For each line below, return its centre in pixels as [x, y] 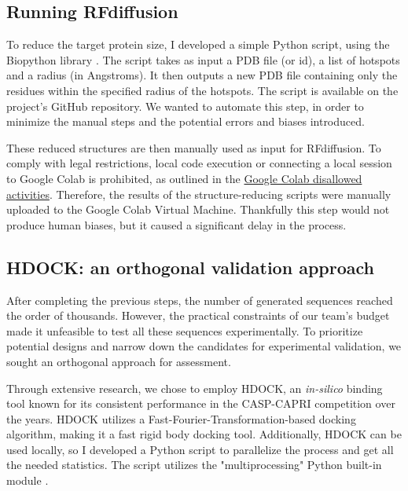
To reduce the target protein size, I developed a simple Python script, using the [198, 44]
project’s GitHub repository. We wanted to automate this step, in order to [185, 106]
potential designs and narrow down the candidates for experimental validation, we [204, 346]
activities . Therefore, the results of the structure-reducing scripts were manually [199, 194]
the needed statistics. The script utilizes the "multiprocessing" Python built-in [194, 465]
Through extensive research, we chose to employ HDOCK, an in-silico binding [195, 388]
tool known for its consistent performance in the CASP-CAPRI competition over [201, 403]
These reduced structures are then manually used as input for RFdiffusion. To [194, 147]
